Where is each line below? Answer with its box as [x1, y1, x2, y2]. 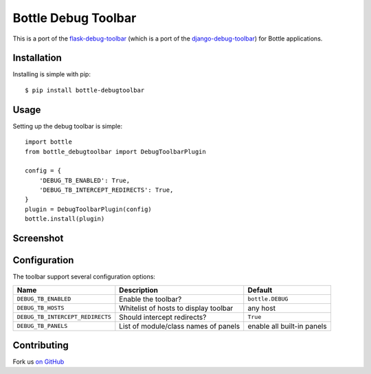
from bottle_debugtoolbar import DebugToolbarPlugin [25, 148, 206, 155]
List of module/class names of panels [119, 321, 240, 331]
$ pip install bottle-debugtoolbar [25, 86, 145, 94]
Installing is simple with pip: [12, 70, 91, 78]
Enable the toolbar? [119, 294, 182, 304]
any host [247, 303, 276, 313]
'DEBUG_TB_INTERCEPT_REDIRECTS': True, [38, 186, 174, 194]
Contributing [12, 340, 69, 351]
